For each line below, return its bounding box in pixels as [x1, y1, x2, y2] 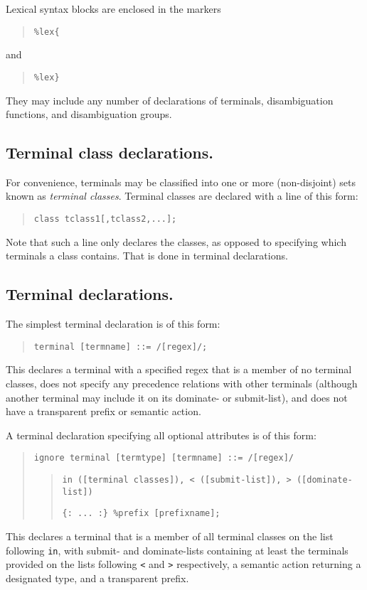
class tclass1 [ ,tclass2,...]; [33, 214, 177, 225]
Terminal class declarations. [6, 141, 213, 163]
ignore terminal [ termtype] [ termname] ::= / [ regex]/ [33, 453, 294, 463]
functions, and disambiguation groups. [6, 107, 172, 122]
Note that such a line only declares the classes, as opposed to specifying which [6, 234, 346, 249]
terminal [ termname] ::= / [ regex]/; [33, 341, 208, 352]
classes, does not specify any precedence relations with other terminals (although [6, 375, 358, 390]
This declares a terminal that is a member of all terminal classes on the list [6, 528, 334, 543]
